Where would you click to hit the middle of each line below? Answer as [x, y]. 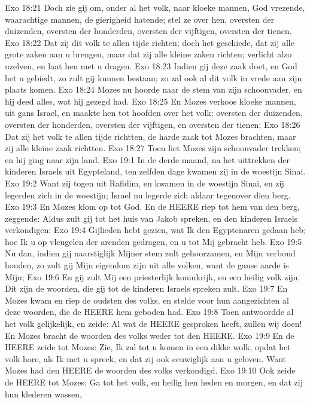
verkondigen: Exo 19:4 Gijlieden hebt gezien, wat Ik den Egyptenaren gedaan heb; [156, 230]
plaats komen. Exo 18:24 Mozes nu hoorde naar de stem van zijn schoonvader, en [154, 89]
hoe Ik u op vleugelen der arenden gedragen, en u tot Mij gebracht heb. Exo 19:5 [154, 241]
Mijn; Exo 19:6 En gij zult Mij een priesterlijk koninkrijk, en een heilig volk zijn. [153, 276]
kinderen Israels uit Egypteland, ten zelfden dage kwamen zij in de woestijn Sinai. [155, 171]
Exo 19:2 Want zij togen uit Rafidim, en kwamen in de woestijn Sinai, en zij [145, 183]
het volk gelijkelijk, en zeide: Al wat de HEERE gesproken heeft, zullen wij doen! [154, 324]
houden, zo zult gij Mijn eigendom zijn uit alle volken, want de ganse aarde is [147, 265]
